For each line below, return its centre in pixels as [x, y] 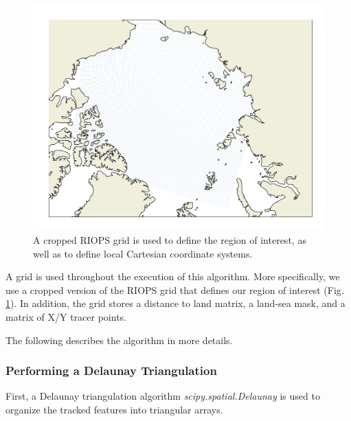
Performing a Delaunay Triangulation [111, 371]
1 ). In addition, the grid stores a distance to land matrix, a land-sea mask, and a [175, 303]
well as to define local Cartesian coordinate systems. [143, 253]
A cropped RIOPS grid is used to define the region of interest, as [170, 240]
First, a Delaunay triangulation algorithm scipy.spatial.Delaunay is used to [163, 396]
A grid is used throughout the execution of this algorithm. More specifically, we [173, 276]
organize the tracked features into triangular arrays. [114, 409]
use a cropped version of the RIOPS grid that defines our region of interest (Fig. [175, 289]
